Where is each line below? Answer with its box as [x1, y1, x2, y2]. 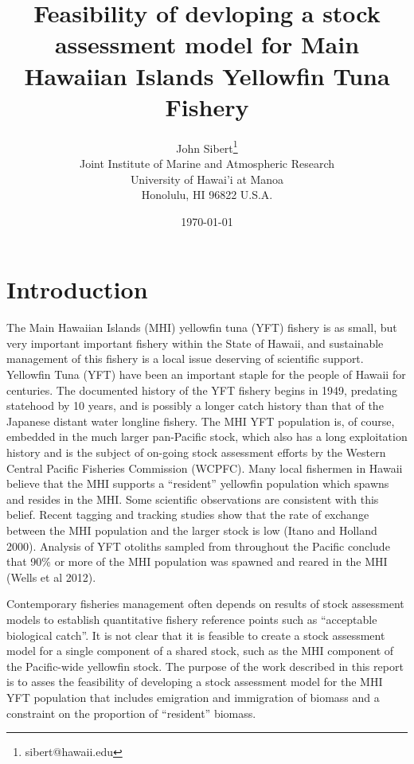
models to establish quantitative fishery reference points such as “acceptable [6, 610, 377, 627]
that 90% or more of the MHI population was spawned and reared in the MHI [6, 553, 388, 570]
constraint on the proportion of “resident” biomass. [6, 704, 256, 721]
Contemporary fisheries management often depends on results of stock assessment [6, 595, 404, 612]
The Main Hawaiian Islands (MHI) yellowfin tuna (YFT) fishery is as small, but [6, 319, 397, 336]
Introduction [6, 273, 148, 306]
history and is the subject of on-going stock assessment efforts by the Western [6, 444, 386, 460]
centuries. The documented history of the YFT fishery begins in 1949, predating [6, 381, 398, 398]
